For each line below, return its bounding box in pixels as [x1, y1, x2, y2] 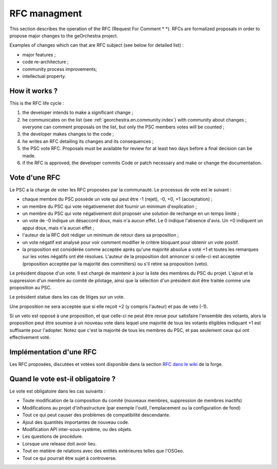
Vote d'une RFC [9, 173, 61, 182]
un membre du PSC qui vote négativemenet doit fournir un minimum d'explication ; [22, 203, 197, 209]
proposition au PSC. [9, 284, 52, 290]
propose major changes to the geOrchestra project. [9, 32, 118, 38]
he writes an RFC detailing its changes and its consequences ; [22, 138, 154, 144]
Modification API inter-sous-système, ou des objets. [22, 426, 133, 433]
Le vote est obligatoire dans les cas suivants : [9, 388, 106, 395]
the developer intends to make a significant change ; [22, 109, 133, 115]
